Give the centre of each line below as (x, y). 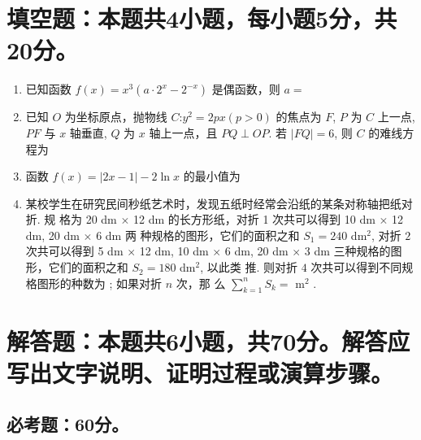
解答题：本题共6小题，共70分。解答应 (208, 340)
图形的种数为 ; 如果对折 (100, 283)
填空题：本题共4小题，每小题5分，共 (202, 18)
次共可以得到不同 (356, 267)
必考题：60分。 (68, 424)
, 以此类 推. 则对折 (249, 267)
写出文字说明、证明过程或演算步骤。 (200, 372)
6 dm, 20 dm (256, 251)
